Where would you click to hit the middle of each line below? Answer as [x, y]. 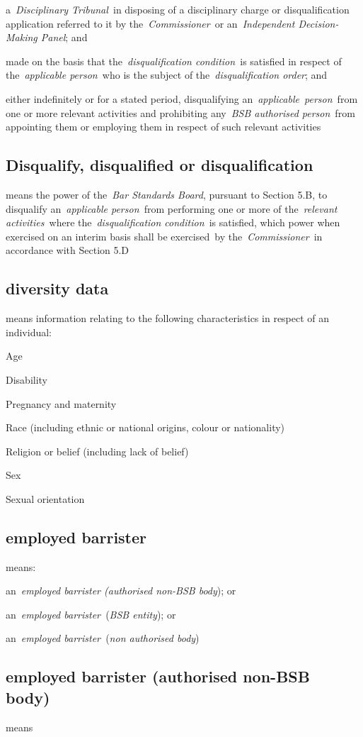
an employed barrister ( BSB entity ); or [91, 614]
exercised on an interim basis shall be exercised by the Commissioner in [164, 236]
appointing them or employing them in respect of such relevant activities [163, 127]
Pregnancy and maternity [61, 403]
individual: [29, 332]
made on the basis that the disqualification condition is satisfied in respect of [174, 61]
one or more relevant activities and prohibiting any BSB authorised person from [180, 112]
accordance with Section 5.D [68, 250]
